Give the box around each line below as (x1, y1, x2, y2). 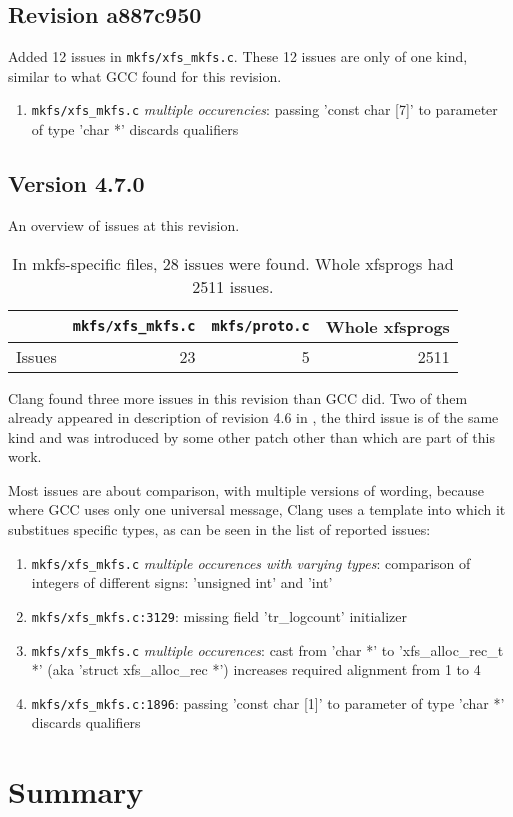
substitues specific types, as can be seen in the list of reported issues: (8, 519, 431, 540)
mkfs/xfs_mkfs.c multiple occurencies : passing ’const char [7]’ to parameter (31, 99, 498, 120)
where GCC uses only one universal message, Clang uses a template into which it (8, 499, 506, 520)
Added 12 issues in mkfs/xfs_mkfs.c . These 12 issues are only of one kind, (8, 46, 468, 67)
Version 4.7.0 (8, 168, 145, 199)
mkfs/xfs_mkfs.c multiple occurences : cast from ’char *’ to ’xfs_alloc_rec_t (31, 639, 504, 660)
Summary (8, 771, 144, 812)
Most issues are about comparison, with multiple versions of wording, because (8, 479, 484, 500)
